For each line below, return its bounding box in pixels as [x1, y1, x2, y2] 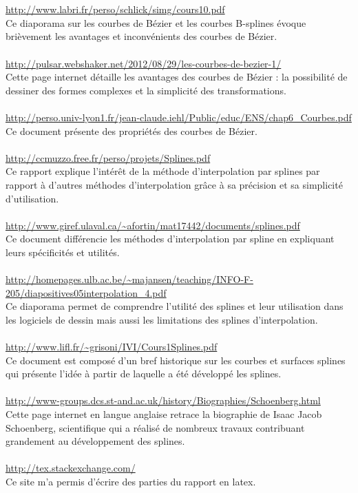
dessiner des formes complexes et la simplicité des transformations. [6, 83, 286, 97]
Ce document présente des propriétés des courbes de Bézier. [6, 123, 257, 138]
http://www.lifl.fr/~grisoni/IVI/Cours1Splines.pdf [6, 339, 218, 354]
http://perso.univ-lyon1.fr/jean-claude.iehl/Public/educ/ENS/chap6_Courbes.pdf [6, 109, 352, 124]
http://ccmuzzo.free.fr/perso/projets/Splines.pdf [6, 150, 211, 165]
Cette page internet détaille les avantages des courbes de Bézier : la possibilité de [6, 70, 348, 84]
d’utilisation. [6, 191, 59, 205]
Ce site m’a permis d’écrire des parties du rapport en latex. [6, 474, 256, 488]
